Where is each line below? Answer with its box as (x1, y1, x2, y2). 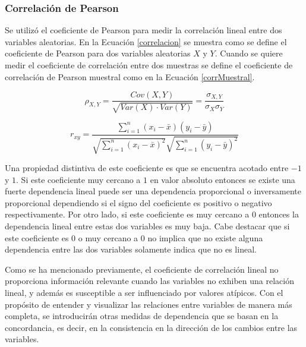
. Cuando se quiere (214, 47, 283, 59)
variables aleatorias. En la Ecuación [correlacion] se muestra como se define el (5, 35, 287, 48)
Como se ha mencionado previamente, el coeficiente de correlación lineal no (5, 263, 279, 275)
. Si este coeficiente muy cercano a (16, 173, 141, 185)
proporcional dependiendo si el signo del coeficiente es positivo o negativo (5, 196, 272, 209)
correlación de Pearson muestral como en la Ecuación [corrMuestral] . (5, 70, 255, 83)
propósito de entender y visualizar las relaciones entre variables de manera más (5, 298, 292, 310)
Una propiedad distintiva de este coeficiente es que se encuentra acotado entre (5, 162, 289, 174)
